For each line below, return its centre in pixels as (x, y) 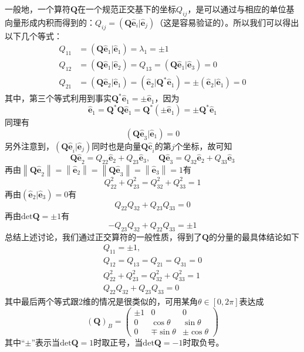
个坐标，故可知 (203, 146)
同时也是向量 (116, 146)
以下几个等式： (33, 35)
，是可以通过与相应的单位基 (241, 9)
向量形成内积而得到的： (50, 22)
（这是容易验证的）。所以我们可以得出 (227, 22)
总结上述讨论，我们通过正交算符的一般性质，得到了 (103, 236)
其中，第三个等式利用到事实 (58, 98)
